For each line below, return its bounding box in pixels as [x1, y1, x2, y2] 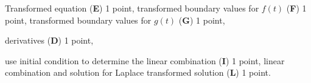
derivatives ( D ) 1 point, [5, 34, 94, 47]
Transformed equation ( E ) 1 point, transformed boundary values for [5, 2, 259, 14]
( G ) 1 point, [178, 13, 225, 26]
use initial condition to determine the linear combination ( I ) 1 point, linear [5, 54, 285, 67]
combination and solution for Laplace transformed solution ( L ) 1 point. [5, 66, 271, 79]
